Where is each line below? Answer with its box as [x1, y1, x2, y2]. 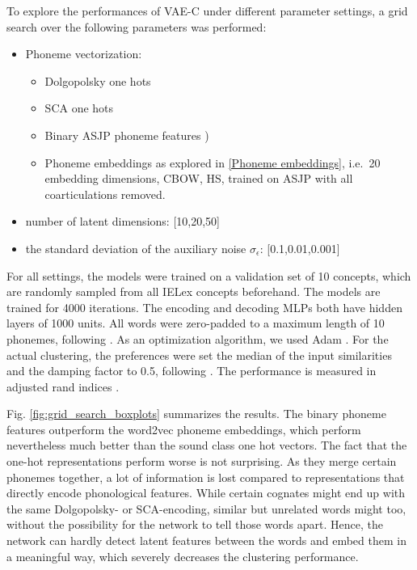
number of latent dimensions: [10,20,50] [25, 213, 220, 230]
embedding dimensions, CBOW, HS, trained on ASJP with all [44, 170, 353, 187]
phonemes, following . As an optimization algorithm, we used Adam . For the [6, 330, 389, 347]
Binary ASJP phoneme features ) [44, 126, 209, 143]
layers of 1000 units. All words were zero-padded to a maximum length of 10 [6, 315, 385, 331]
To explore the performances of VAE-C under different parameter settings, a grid [6, 2, 408, 19]
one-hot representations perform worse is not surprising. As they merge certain [6, 453, 397, 470]
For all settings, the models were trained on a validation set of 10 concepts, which [6, 267, 411, 284]
